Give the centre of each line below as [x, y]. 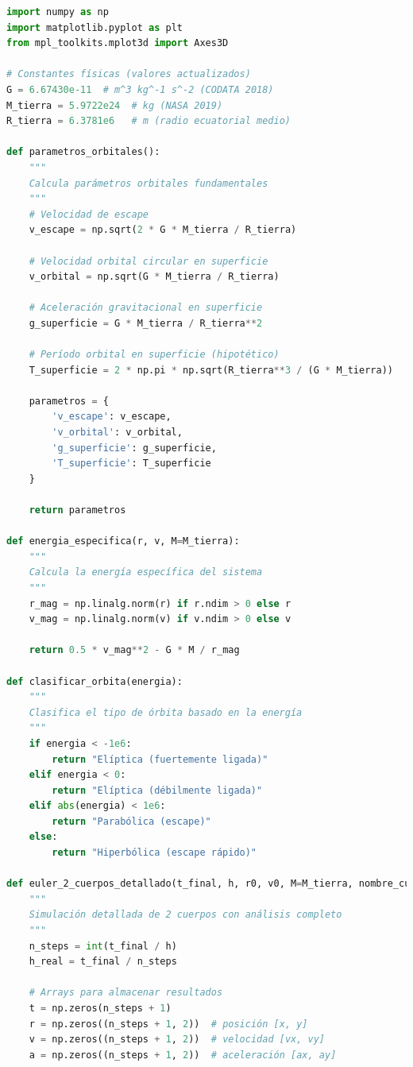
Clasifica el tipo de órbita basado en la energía [166, 712]
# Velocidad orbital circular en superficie [149, 261]
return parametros [77, 510]
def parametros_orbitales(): [83, 152]
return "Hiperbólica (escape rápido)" [154, 853]
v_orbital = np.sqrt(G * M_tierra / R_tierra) [154, 277]
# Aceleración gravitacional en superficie [146, 308]
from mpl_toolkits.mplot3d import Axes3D [118, 43]
